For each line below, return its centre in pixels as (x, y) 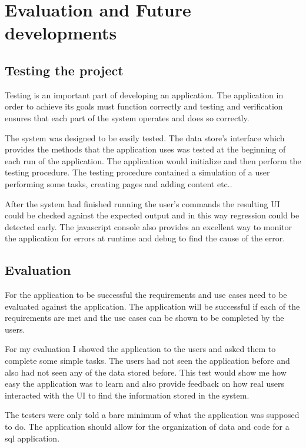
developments (61, 33)
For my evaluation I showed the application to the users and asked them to (140, 349)
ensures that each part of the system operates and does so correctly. (127, 117)
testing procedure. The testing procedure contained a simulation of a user (137, 172)
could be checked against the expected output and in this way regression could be (152, 215)
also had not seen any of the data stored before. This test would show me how (146, 372)
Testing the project (64, 70)
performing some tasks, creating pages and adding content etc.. (119, 183)
